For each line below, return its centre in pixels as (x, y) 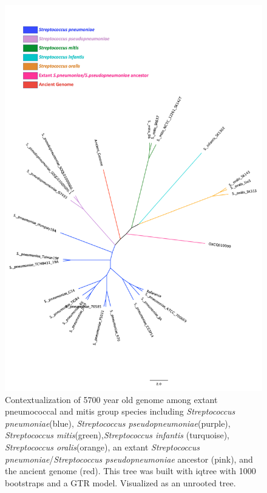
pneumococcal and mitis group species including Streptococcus (120, 411)
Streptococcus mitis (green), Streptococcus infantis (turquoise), (117, 435)
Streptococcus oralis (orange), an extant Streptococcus (102, 447)
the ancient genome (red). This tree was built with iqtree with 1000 (130, 471)
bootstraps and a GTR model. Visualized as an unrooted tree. (120, 482)
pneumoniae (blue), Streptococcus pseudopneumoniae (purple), (118, 423)
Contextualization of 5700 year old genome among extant (111, 399)
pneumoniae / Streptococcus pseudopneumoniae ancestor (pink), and (129, 459)
